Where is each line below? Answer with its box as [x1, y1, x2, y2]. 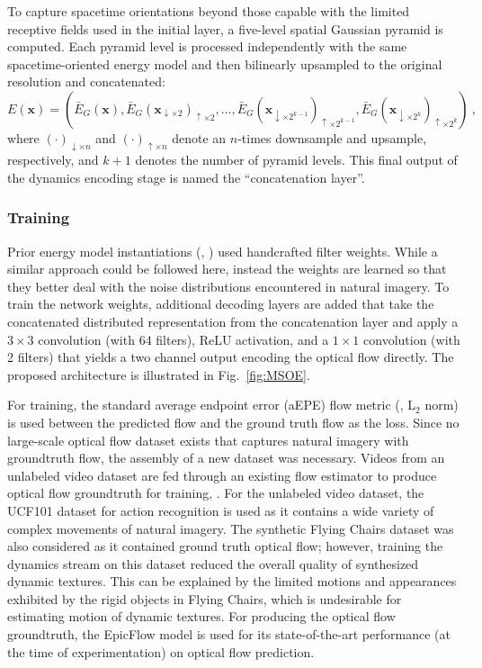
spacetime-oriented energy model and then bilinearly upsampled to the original [7, 54, 442, 73]
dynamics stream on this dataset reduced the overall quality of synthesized [7, 554, 419, 573]
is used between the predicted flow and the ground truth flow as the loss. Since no [7, 412, 460, 431]
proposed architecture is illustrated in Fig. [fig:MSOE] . [7, 365, 310, 384]
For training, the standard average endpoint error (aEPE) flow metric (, [7, 395, 404, 414]
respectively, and [7, 150, 99, 169]
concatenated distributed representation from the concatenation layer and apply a [7, 311, 459, 330]
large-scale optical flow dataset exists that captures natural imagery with [7, 430, 409, 449]
